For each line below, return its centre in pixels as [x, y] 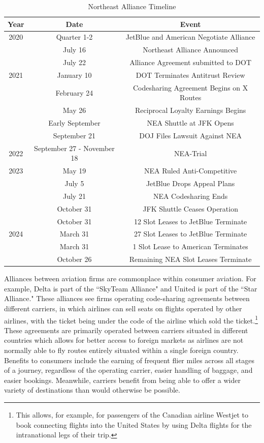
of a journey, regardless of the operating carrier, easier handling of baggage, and [128, 370]
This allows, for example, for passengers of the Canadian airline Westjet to [132, 415]
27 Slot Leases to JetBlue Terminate [190, 234]
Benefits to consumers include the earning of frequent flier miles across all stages [129, 360]
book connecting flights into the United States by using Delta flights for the [134, 424]
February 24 [74, 92]
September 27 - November [74, 148]
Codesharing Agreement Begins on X [190, 87]
